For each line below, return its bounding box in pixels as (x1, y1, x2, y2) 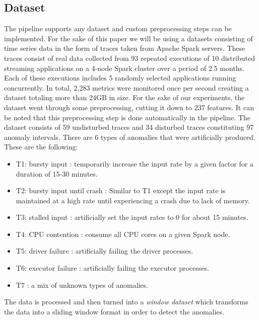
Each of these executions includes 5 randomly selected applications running (4, 72, 236, 83)
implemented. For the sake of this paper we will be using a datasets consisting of (4, 33, 253, 43)
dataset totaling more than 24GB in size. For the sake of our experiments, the (4, 92, 245, 103)
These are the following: (4, 141, 78, 152)
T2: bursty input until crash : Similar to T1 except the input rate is (16, 185, 226, 196)
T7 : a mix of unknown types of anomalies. (16, 279, 149, 290)
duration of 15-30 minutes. (16, 168, 98, 179)
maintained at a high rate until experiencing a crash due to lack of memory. (16, 195, 250, 205)
